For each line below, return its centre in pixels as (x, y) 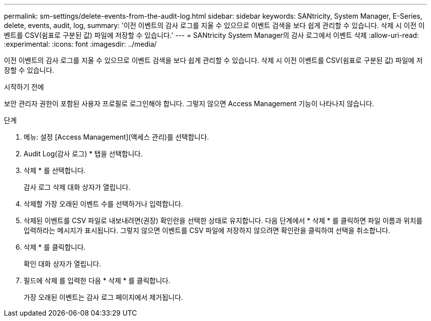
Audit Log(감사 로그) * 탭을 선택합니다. (83, 154)
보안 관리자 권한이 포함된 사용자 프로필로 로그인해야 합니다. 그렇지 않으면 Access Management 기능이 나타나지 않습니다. (189, 103)
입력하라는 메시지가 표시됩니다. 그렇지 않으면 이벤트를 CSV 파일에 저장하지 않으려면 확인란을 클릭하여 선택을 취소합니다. (207, 230)
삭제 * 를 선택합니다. (55, 170)
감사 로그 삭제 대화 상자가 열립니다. (77, 187)
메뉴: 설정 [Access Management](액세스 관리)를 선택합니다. (116, 137)
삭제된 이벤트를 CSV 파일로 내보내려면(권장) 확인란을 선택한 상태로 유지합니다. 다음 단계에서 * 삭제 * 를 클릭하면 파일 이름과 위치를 (223, 220)
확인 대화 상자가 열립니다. (62, 264)
